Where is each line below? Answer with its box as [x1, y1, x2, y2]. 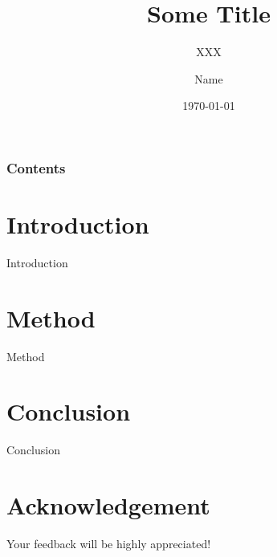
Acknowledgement [6, 489, 210, 522]
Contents [6, 157, 66, 177]
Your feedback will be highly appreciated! [6, 535, 211, 552]
